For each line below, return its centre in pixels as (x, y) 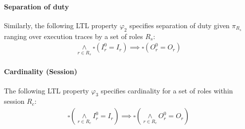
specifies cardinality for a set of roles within (167, 90)
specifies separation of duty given (179, 25)
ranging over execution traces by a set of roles (73, 36)
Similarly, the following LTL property (61, 25)
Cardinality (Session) (41, 71)
